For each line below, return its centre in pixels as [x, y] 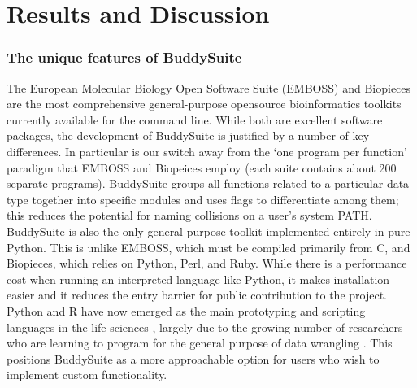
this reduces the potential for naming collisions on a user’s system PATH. [189, 215]
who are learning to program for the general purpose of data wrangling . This [200, 343]
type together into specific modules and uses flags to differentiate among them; [203, 199]
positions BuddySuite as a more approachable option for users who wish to [193, 358]
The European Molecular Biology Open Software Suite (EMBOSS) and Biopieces [209, 87]
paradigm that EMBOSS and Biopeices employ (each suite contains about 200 [202, 167]
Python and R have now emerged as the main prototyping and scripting [186, 310]
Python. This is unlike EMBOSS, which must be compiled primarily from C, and [208, 247]
